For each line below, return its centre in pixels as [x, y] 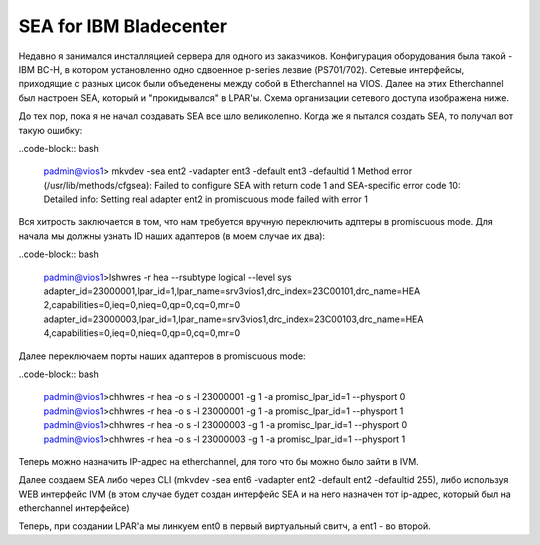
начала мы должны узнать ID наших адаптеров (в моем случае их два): [171, 236]
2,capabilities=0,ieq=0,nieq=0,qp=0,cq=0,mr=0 [142, 305]
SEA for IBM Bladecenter [123, 26]
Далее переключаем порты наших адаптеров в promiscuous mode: [162, 356]
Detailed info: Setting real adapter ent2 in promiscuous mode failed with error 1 [206, 199]
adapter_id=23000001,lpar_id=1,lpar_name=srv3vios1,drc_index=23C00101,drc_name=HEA [232, 291]
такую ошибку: [50, 130]
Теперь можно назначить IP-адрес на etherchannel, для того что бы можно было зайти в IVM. [218, 461]
